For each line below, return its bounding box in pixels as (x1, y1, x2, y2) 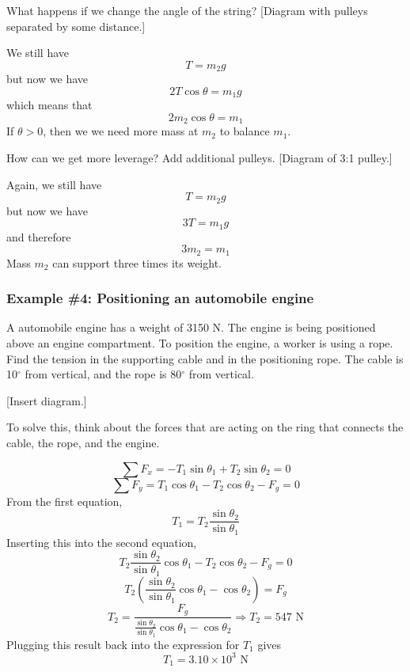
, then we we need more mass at (43, 123, 199, 139)
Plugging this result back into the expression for (6, 636, 240, 652)
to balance (219, 123, 270, 139)
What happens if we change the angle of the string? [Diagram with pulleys (6, 2, 368, 18)
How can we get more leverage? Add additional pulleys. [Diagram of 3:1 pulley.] (6, 149, 393, 165)
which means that (6, 97, 93, 113)
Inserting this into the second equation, (6, 533, 197, 550)
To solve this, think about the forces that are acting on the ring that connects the (6, 419, 404, 435)
